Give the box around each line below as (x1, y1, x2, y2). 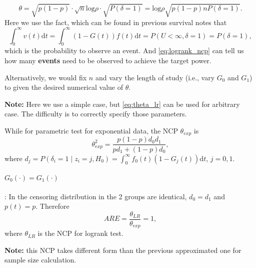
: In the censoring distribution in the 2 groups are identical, (4, 191, 187, 201)
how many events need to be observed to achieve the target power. (4, 55, 211, 66)
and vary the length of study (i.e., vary (95, 72, 215, 82)
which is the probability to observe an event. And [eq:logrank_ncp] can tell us (4, 45, 244, 56)
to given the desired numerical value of (4, 82, 123, 92)
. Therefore (35, 201, 69, 211)
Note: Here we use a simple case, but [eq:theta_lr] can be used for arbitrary (4, 98, 240, 109)
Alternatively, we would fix (4, 72, 87, 82)
